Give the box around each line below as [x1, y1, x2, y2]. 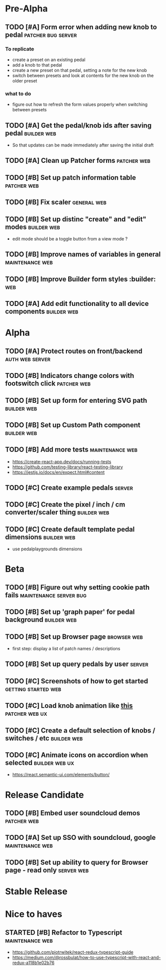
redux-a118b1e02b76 [12, 960, 55, 966]
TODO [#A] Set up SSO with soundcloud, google [5, 833, 156, 842]
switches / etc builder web [5, 734, 83, 743]
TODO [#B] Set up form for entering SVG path [5, 396, 147, 405]
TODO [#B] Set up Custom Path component [5, 421, 141, 429]
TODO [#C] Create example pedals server [5, 484, 133, 492]
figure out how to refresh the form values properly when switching [12, 101, 148, 107]
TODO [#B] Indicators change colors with [5, 372, 134, 380]
